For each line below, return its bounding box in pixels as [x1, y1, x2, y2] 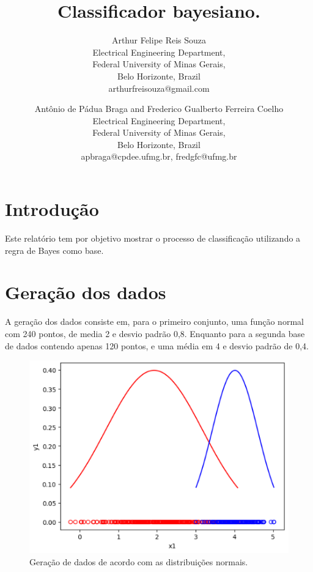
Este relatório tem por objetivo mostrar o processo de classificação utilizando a [5, 232, 301, 244]
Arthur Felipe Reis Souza [111, 34, 207, 46]
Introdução [5, 196, 99, 221]
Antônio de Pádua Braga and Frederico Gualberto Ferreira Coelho [34, 102, 284, 115]
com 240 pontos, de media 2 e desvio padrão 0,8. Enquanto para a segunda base [5, 327, 305, 340]
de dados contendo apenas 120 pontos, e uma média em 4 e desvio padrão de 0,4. [5, 339, 309, 352]
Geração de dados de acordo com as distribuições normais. [29, 555, 248, 568]
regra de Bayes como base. [5, 243, 104, 256]
